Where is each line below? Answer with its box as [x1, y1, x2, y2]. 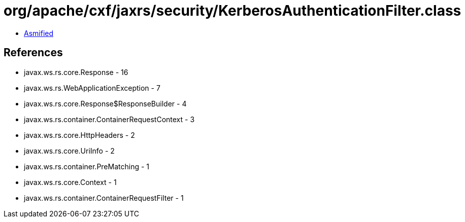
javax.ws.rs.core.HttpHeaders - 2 [24, 130, 135, 139]
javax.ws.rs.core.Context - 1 [24, 177, 117, 187]
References [4, 46, 63, 59]
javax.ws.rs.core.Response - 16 [24, 67, 128, 77]
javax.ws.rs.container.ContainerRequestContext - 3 [24, 115, 195, 124]
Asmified [24, 28, 54, 38]
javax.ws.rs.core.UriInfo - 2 [24, 146, 115, 155]
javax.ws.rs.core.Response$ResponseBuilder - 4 [24, 99, 187, 108]
